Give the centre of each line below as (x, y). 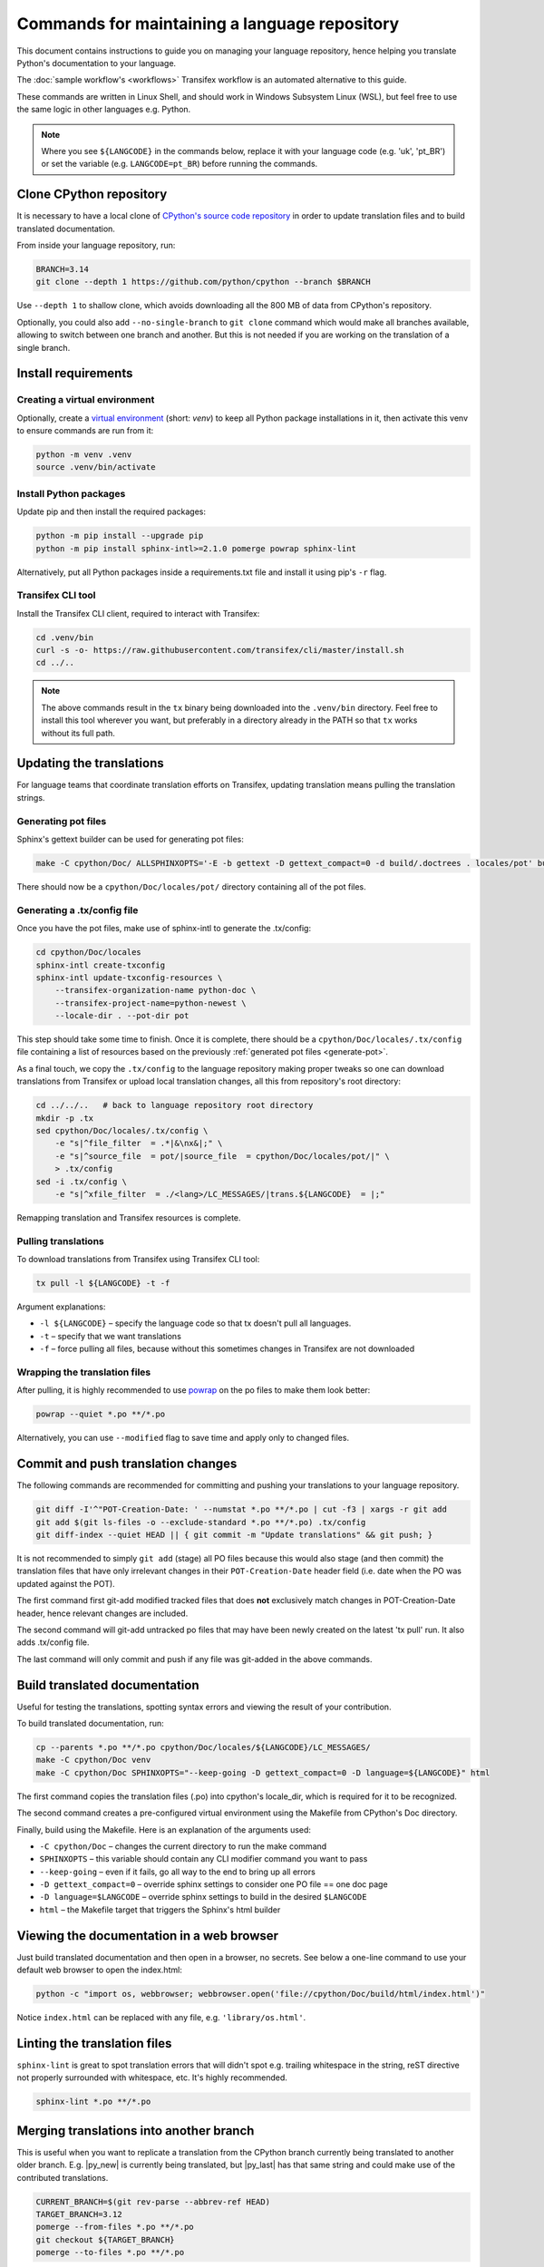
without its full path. (78, 733)
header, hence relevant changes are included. (102, 1613)
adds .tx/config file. (53, 1642)
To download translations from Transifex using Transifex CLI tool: (138, 1260)
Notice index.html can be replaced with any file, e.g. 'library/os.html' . (161, 2018)
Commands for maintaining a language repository (208, 24)
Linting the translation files (94, 2043)
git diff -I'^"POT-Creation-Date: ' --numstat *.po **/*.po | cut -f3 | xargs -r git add (242, 1509)
